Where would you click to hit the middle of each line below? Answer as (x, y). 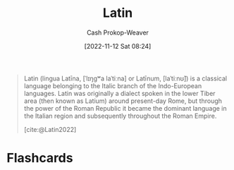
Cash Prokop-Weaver (118, 32)
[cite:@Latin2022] (50, 129)
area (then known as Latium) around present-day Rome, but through (123, 101)
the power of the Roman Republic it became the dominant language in (125, 108)
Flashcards (40, 158)
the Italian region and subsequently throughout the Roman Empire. (120, 116)
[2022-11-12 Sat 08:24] (118, 46)
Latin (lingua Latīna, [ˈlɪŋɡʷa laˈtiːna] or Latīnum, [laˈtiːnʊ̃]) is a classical (125, 78)
